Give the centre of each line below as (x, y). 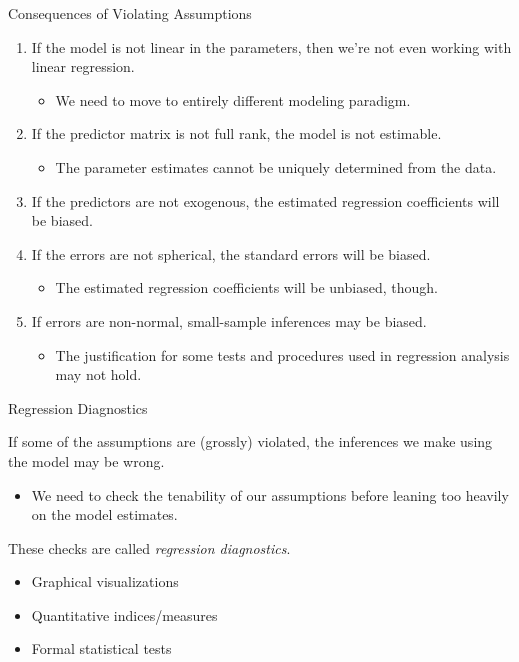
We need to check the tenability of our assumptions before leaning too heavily (270, 494)
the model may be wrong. (86, 460)
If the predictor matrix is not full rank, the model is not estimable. (236, 133)
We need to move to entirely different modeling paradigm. (233, 99)
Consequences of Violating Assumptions (130, 13)
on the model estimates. (104, 514)
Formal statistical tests (101, 648)
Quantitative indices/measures (124, 614)
